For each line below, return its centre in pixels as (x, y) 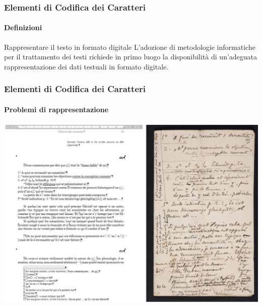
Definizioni (23, 27)
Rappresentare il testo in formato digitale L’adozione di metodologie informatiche (130, 47)
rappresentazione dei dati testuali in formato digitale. (86, 66)
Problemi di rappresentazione (56, 109)
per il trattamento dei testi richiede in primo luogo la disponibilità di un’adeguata (131, 57)
